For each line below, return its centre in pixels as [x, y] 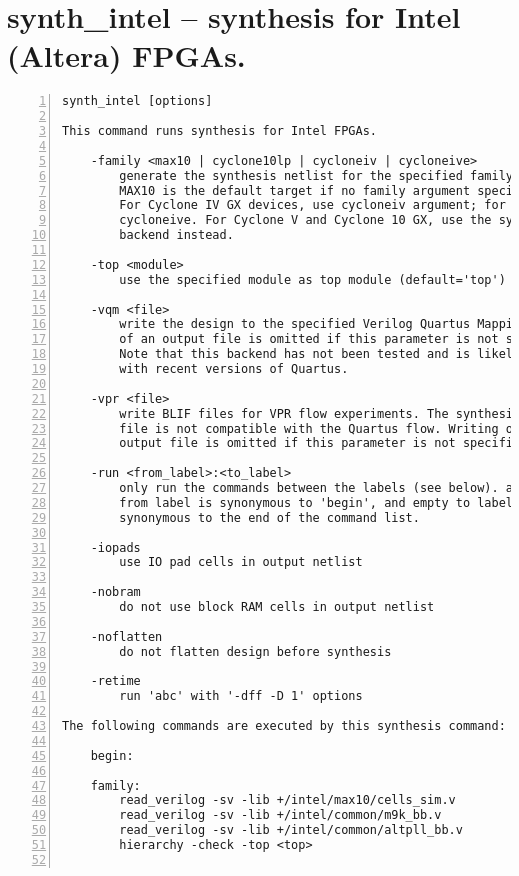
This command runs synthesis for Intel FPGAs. [219, 131]
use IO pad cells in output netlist [241, 562]
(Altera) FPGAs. [126, 55]
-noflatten [126, 636]
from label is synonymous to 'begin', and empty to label [316, 502]
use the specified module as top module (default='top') [312, 279]
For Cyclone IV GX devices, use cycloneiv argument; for [312, 205]
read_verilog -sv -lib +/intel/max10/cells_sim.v [287, 800]
